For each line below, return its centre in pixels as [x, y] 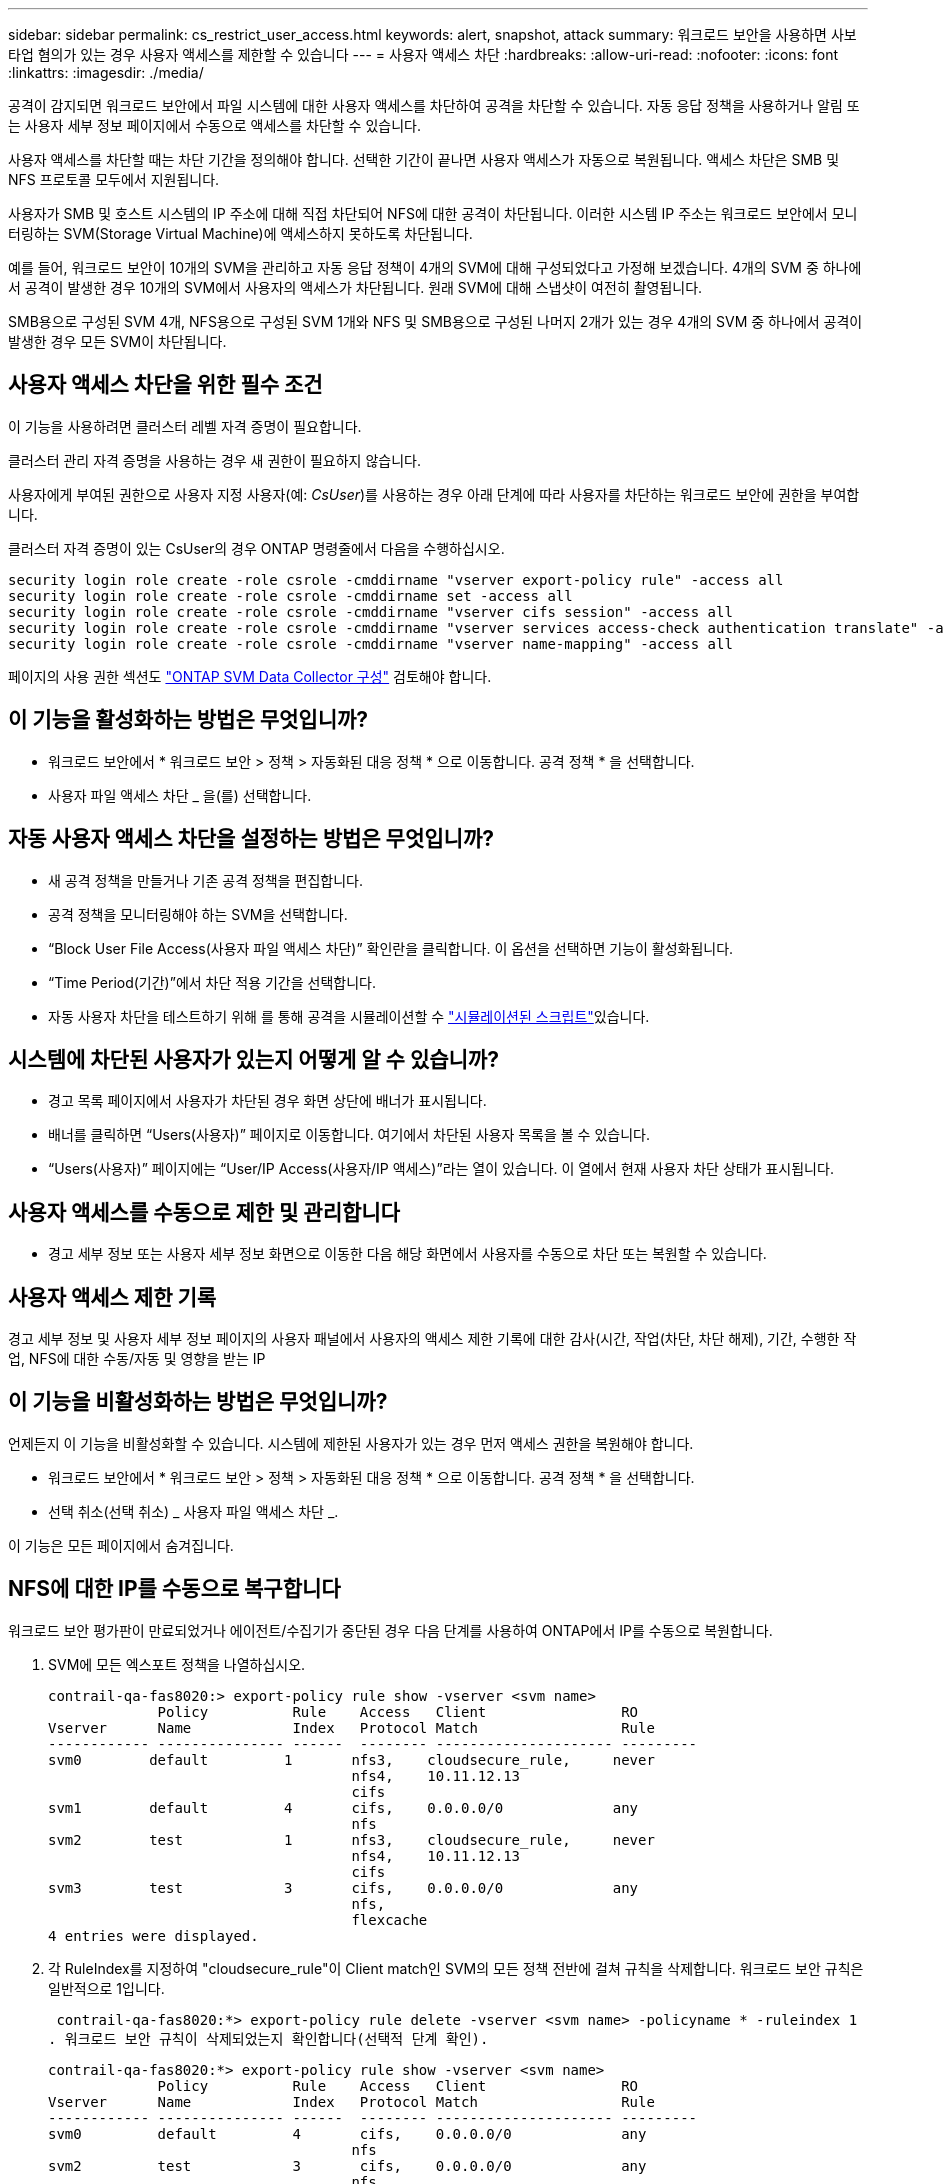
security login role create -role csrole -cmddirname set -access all [290, 595]
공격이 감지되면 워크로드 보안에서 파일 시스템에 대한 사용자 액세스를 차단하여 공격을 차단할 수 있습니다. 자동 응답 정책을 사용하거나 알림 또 [434, 105]
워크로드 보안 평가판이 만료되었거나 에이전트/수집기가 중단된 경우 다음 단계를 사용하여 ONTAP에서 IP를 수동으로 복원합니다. [390, 1630]
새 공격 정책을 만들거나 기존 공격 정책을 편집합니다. [205, 880]
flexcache [389, 1919]
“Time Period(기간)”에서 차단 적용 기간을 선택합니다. [212, 982]
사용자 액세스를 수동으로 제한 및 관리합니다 [204, 1212]
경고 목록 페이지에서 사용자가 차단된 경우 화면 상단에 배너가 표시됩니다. [267, 1101]
